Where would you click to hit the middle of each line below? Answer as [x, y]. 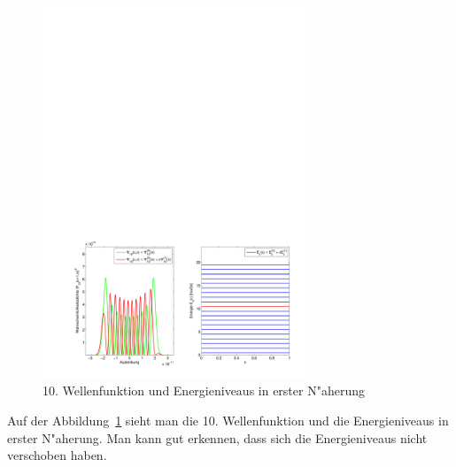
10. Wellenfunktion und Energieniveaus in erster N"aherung [204, 390]
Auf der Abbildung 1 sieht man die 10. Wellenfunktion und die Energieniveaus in [228, 420]
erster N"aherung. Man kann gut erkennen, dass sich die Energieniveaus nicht [217, 437]
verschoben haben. [57, 455]
